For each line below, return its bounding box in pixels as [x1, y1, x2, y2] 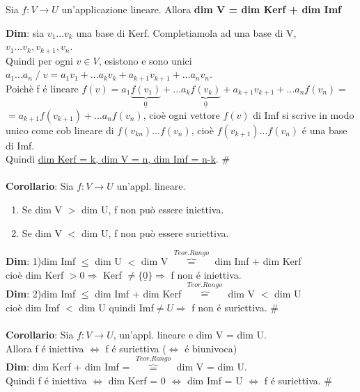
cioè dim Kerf [6, 268, 64, 282]
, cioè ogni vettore [143, 107, 220, 122]
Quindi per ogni [6, 53, 73, 67]
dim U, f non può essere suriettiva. [81, 225, 229, 240]
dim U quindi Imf [79, 300, 154, 314]
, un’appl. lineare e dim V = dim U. [113, 327, 267, 342]
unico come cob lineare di [6, 122, 114, 137]
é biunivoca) [185, 341, 237, 355]
